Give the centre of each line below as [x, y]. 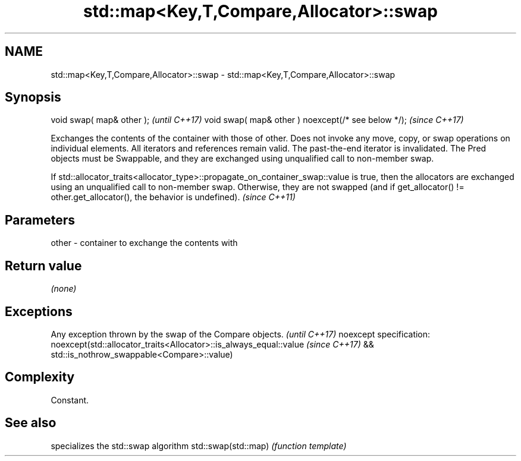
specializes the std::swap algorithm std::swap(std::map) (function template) [199, 446]
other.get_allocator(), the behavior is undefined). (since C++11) [173, 197]
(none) [64, 289]
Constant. [70, 400]
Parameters [40, 220]
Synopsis [33, 97]
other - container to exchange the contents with [144, 243]
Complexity [40, 377]
